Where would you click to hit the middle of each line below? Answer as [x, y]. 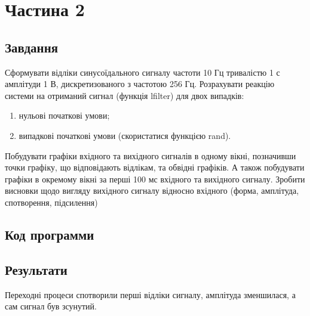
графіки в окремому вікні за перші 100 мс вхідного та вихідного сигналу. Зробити [155, 179]
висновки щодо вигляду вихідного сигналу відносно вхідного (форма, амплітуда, [152, 190]
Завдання [32, 47]
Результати [36, 269]
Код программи [50, 234]
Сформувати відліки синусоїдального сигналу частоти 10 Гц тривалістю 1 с [142, 72]
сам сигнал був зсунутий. [51, 306]
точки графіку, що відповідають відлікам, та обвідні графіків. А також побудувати [155, 167]
